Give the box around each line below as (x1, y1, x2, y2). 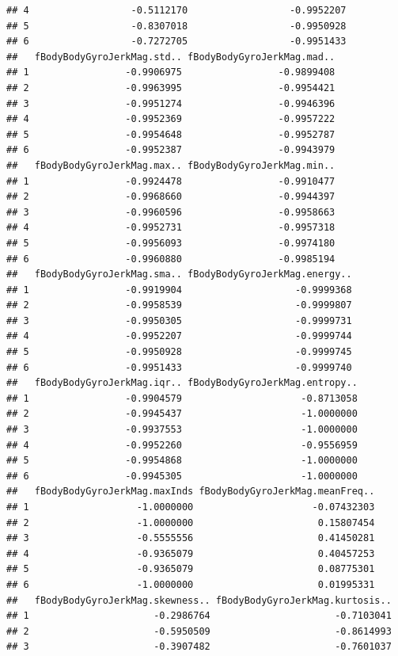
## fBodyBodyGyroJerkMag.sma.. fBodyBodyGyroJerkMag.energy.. (6, 269, 352, 280)
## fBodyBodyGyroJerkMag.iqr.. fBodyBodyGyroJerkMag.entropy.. (6, 377, 358, 389)
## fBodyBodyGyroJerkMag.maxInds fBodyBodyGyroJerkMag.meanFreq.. (6, 486, 375, 498)
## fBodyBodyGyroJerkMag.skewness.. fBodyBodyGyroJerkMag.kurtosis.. (6, 594, 392, 606)
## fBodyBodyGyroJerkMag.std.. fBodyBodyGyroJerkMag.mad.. (6, 51, 335, 63)
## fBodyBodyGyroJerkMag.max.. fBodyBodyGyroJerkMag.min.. (6, 159, 335, 171)
